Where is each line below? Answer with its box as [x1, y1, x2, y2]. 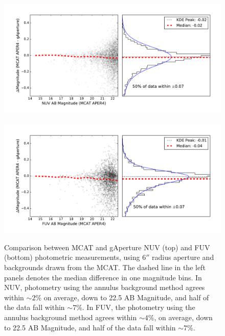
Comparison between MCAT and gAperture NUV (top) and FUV [4, 242, 210, 252]
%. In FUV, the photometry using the [76, 302, 195, 313]
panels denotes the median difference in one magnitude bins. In [4, 272, 202, 282]
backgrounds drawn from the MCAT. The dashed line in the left [4, 261, 206, 272]
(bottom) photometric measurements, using [4, 252, 140, 262]
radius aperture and [152, 252, 214, 262]
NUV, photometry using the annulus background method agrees [4, 282, 205, 293]
